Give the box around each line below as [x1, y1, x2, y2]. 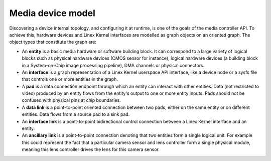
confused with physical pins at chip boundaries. [22, 97, 121, 103]
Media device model [9, 8, 95, 19]
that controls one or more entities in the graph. [22, 76, 118, 82]
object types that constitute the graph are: [9, 39, 97, 45]
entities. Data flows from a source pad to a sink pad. [22, 111, 130, 117]
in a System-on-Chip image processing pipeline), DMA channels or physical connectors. [22, 62, 205, 68]
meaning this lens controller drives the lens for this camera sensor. [22, 146, 160, 152]
